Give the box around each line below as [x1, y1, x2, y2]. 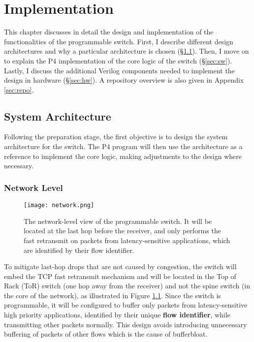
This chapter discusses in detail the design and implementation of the [4, 27, 214, 37]
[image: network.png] [24, 202, 95, 209]
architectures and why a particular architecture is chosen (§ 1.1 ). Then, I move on [4, 46, 249, 56]
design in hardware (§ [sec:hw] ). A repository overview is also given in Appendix [4, 75, 244, 85]
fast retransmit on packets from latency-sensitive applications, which [24, 235, 230, 245]
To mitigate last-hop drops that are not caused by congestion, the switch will [4, 261, 237, 272]
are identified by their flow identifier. [24, 245, 134, 255]
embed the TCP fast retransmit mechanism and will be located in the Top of [4, 271, 236, 281]
